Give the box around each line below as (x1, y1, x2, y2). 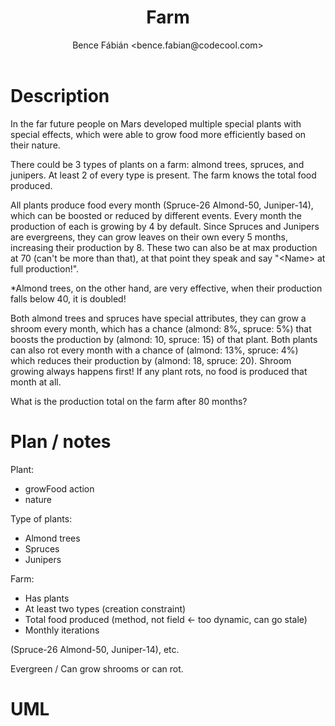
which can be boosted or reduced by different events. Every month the (10, 209, 302, 221)
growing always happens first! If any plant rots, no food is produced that (10, 365, 308, 377)
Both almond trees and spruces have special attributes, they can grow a (10, 312, 307, 324)
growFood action (24, 482, 95, 495)
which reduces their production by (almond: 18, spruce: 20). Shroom (10, 354, 292, 366)
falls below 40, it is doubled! (10, 292, 127, 305)
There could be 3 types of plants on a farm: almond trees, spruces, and (10, 158, 305, 170)
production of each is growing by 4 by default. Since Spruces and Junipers (10, 220, 320, 232)
